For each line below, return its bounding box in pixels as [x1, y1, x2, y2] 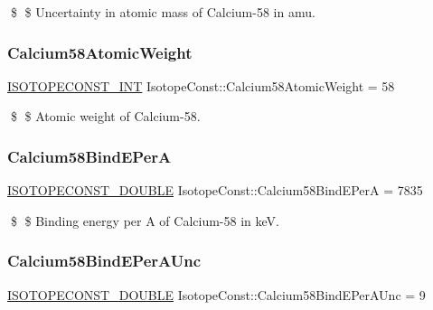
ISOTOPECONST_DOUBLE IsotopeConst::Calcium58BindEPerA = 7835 [7, 181, 423, 200]
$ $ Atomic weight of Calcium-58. [10, 107, 201, 126]
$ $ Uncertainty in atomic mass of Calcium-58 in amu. [10, 3, 315, 21]
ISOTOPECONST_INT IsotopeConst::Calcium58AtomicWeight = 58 [7, 76, 395, 95]
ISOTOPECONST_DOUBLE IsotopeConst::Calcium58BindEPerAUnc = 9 [7, 285, 426, 304]
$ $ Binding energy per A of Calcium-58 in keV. [10, 211, 279, 230]
